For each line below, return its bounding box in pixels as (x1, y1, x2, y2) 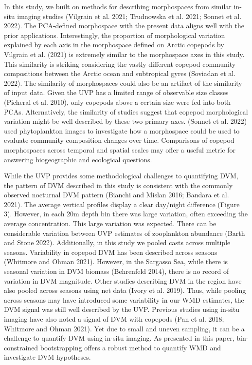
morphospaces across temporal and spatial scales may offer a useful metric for (4, 144, 236, 154)
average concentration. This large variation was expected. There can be (4, 218, 216, 229)
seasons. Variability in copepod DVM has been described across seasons (4, 247, 217, 257)
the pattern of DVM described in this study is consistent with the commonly (4, 180, 233, 190)
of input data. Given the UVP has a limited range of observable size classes (4, 87, 229, 97)
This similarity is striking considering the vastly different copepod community (4, 58, 236, 69)
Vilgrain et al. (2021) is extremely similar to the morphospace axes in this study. (4, 49, 245, 59)
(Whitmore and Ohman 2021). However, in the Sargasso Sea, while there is (4, 256, 228, 267)
